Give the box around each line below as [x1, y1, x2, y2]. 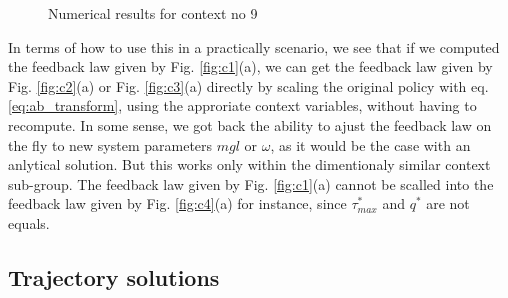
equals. [8, 212, 50, 233]
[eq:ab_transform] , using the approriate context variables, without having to [8, 95, 477, 116]
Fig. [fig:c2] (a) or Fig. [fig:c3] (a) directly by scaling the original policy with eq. [8, 75, 489, 96]
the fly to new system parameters [8, 134, 213, 155]
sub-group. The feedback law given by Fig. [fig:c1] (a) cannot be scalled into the [8, 173, 494, 194]
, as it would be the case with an [270, 134, 471, 155]
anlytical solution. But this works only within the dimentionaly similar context [8, 154, 491, 175]
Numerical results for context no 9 [48, 3, 258, 23]
